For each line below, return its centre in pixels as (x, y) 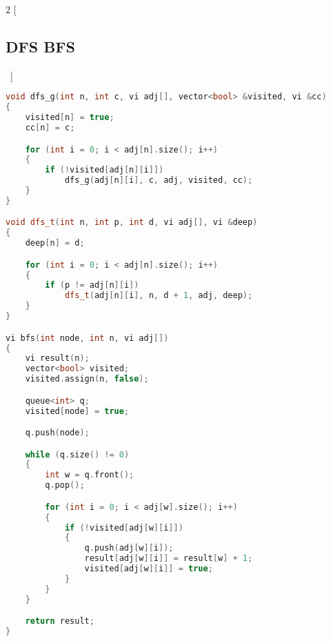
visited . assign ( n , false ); (87, 379)
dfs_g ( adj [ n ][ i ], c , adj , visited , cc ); (159, 180)
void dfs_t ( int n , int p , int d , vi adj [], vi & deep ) (132, 223)
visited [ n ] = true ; (70, 118)
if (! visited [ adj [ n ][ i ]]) (104, 170)
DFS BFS (40, 46)
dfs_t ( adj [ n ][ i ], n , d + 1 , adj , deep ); (159, 296)
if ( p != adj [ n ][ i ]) (92, 285)
